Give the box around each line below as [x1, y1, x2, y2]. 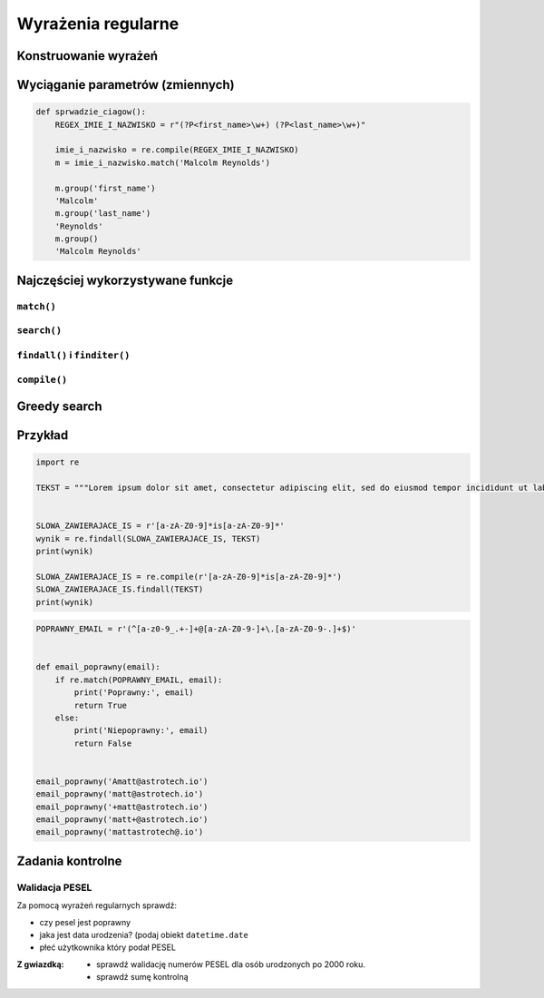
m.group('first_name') [54, 182, 156, 193]
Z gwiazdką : [16, 958, 64, 970]
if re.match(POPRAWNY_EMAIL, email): [54, 674, 223, 685]
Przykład [16, 427, 69, 444]
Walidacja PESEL [16, 881, 92, 894]
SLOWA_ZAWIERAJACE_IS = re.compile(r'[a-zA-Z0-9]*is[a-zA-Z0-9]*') [35, 572, 343, 582]
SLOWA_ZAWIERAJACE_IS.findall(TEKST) [35, 584, 204, 594]
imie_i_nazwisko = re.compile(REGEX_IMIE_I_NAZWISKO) [54, 145, 299, 155]
